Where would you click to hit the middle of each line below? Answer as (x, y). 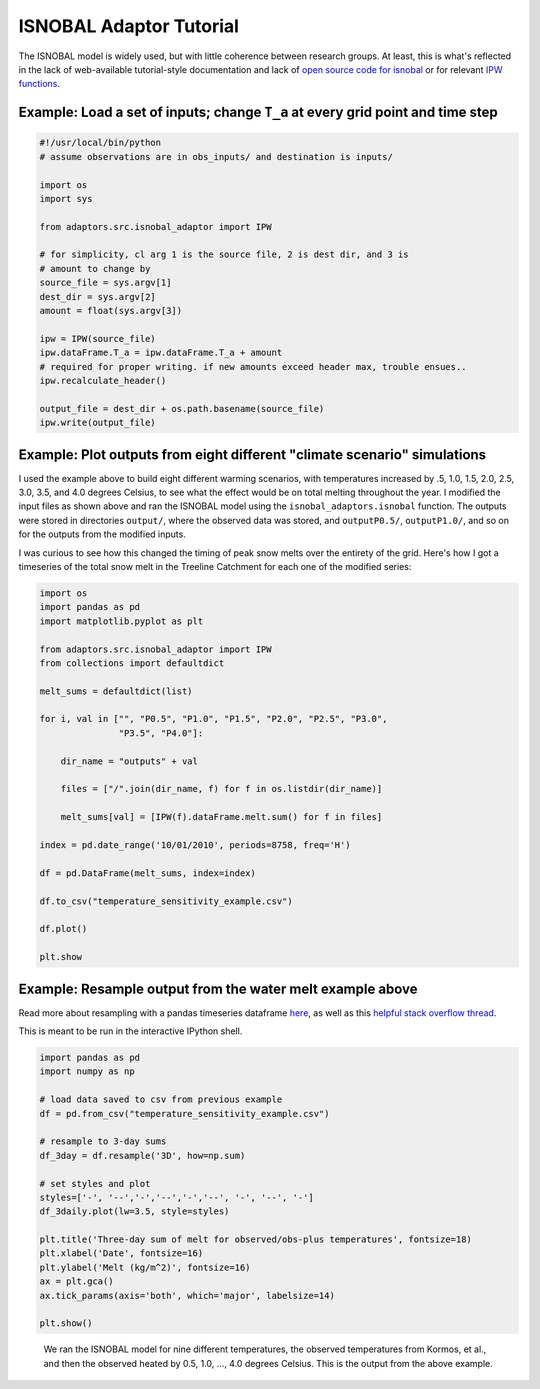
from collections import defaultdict (132, 663)
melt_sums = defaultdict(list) (116, 691)
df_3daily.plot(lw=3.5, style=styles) (134, 1211)
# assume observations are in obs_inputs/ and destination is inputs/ (216, 156)
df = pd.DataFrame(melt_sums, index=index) (148, 873)
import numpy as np (87, 1071)
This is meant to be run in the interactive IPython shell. (130, 1031)
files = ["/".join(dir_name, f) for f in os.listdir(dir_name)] (221, 789)
